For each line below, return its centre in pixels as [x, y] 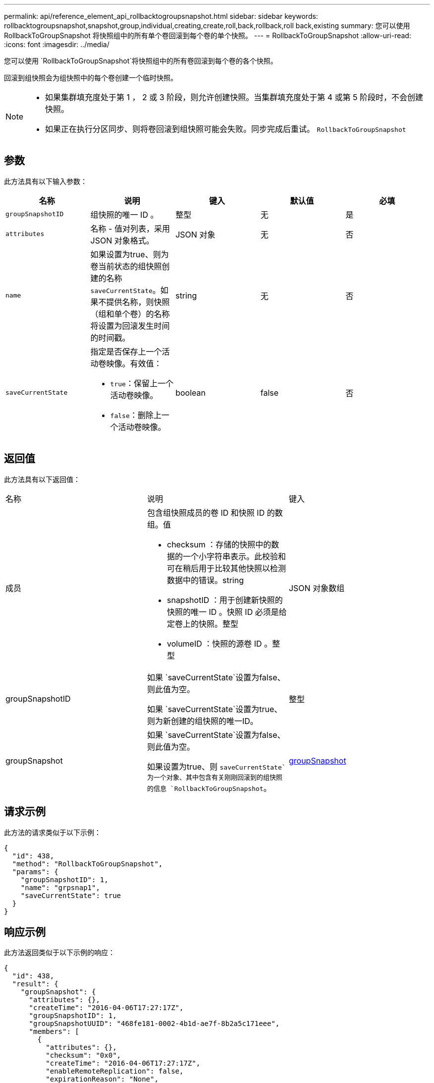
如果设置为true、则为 [130, 254]
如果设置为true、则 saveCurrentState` [216, 766]
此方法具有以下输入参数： [46, 181]
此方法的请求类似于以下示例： [53, 832]
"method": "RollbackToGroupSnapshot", [87, 864]
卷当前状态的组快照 [126, 266]
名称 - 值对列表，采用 [130, 228]
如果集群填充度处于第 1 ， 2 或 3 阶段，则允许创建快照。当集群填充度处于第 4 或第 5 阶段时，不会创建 [234, 97]
